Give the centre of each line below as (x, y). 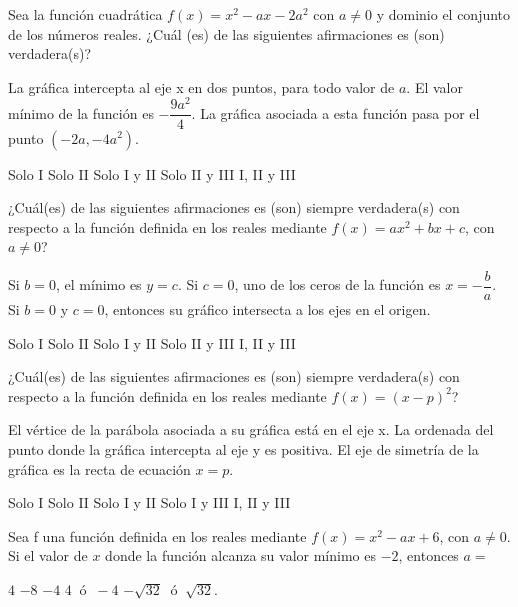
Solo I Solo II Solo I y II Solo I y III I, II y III (149, 502)
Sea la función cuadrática (85, 14)
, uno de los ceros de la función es (337, 284)
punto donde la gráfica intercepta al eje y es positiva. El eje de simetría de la (243, 448)
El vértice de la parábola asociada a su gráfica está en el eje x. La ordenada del (251, 429)
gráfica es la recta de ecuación (99, 468)
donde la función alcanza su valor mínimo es (240, 555)
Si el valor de (48, 555)
